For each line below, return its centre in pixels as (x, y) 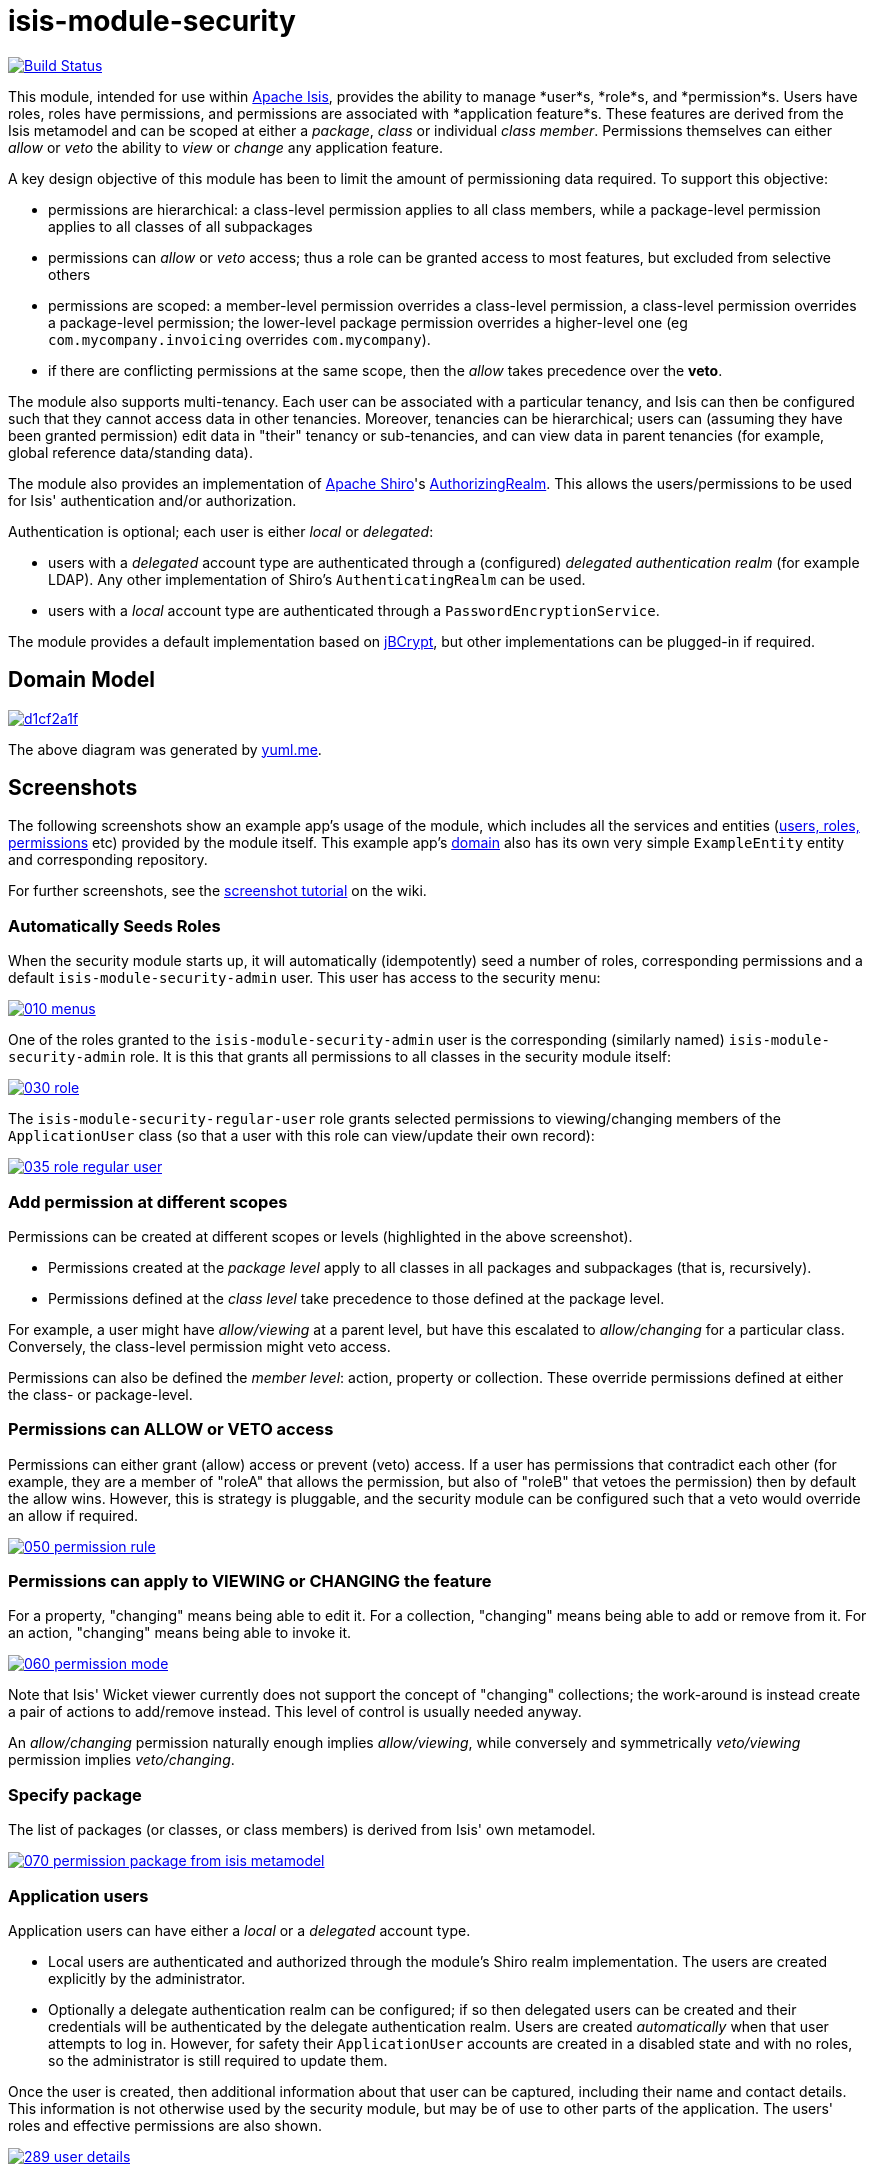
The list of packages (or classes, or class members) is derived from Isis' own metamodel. (302, 1830)
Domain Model (82, 680)
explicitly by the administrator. (147, 1978)
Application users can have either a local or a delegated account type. (239, 1930)
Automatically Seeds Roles (114, 925)
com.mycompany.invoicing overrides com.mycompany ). (239, 339)
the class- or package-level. (100, 1394)
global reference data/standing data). (130, 452)
